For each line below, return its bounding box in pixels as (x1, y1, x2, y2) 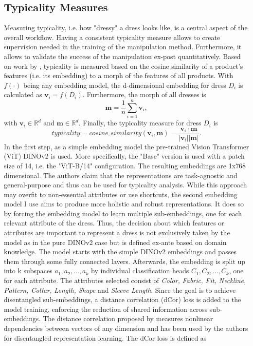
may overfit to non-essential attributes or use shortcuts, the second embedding (4, 189, 237, 199)
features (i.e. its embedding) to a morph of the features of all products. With (4, 70, 234, 81)
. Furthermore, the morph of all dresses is (82, 89, 206, 100)
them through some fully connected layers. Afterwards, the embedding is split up (4, 256, 245, 266)
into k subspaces (4, 265, 53, 276)
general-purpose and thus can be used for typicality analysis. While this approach (4, 180, 247, 190)
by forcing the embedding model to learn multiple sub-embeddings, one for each (4, 208, 242, 218)
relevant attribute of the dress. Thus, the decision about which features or (4, 218, 224, 228)
